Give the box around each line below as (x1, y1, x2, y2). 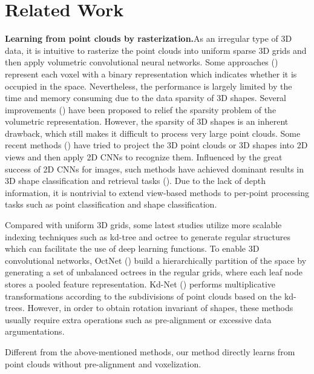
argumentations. (5, 325, 65, 338)
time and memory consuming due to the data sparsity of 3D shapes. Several (5, 91, 287, 104)
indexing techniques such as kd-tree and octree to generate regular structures (5, 230, 290, 243)
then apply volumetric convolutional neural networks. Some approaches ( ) (5, 56, 278, 68)
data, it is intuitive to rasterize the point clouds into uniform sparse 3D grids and (5, 44, 307, 56)
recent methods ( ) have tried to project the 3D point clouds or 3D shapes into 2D (5, 139, 308, 151)
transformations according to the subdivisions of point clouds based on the (5, 289, 282, 302)
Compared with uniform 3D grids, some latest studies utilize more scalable (5, 218, 282, 231)
